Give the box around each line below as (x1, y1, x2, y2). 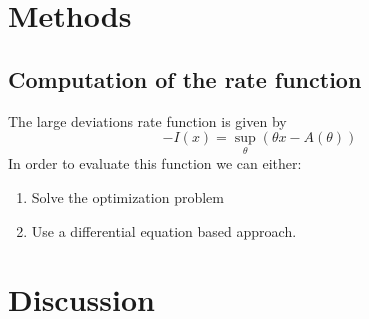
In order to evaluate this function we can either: (8, 153, 302, 174)
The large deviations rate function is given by (8, 110, 287, 131)
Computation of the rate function (8, 63, 362, 94)
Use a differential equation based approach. (31, 220, 297, 241)
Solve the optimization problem (31, 186, 224, 207)
